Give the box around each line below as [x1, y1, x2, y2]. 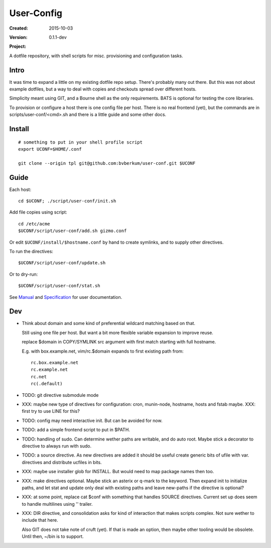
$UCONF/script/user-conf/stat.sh [18, 283, 100, 289]
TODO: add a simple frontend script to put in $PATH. [22, 427, 130, 433]
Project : [9, 43, 27, 50]
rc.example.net [31, 367, 68, 373]
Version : [9, 34, 28, 40]
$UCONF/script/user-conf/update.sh [18, 260, 106, 266]
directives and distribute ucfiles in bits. [22, 459, 102, 465]
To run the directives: [9, 249, 54, 255]
